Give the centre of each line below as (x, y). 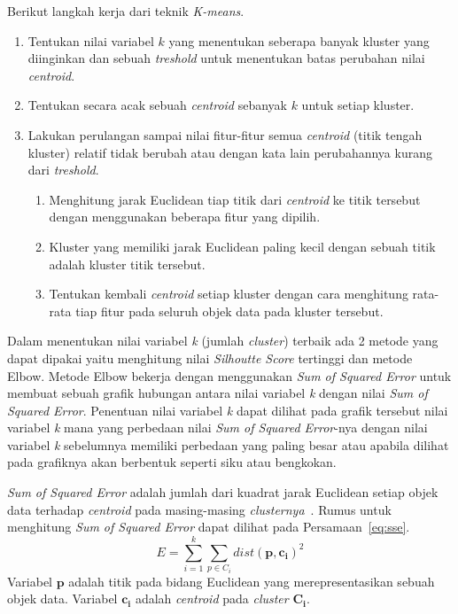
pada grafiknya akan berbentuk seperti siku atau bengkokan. (172, 462)
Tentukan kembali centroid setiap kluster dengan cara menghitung (229, 294)
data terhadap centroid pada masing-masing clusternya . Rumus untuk (199, 509)
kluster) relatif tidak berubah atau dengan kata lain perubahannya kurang (230, 152)
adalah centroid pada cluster (212, 598)
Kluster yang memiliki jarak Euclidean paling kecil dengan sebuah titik (242, 246)
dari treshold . (63, 170)
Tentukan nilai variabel (91, 40)
